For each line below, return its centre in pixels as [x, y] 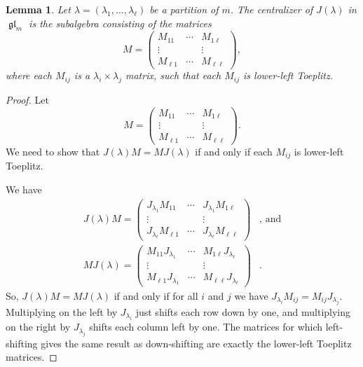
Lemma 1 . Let [38, 9]
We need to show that [53, 151]
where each [29, 75]
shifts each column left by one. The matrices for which [206, 327]
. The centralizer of [272, 9]
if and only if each [234, 151]
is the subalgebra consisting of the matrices [120, 23]
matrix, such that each [173, 75]
